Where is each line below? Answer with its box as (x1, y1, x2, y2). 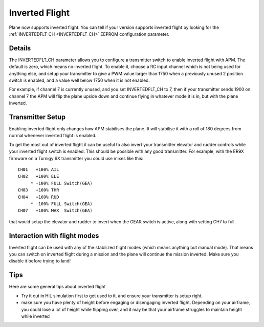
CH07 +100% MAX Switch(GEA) (18, 208, 93, 213)
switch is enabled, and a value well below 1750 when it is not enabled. (9, 77, 150, 83)
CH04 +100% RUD (18, 194, 59, 200)
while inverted (21, 313, 50, 319)
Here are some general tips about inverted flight (9, 284, 106, 290)
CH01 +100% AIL (18, 167, 59, 172)
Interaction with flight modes (9, 232, 99, 240)
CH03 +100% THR (18, 187, 59, 193)
